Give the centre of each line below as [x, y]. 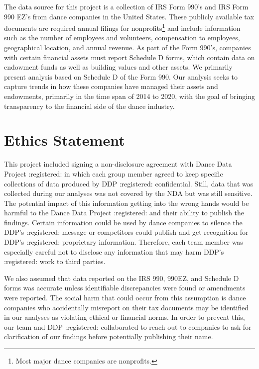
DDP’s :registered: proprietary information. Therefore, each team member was [124, 242]
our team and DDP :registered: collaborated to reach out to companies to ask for [128, 326]
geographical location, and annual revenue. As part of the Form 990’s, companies [128, 47]
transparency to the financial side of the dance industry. [89, 106]
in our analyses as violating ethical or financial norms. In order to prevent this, [125, 317]
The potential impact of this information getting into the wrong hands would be [127, 203]
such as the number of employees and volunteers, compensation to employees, [122, 38]
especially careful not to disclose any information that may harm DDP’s [114, 251]
